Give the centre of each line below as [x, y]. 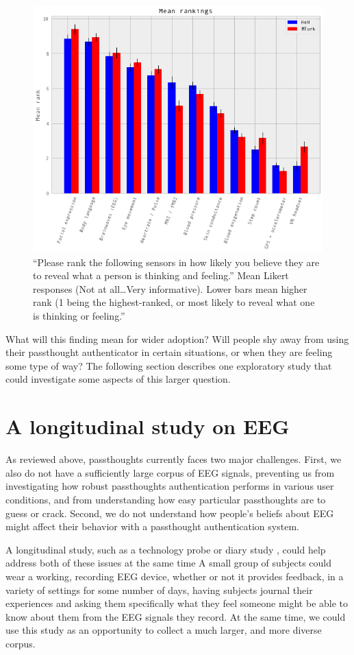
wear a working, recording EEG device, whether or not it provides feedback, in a [175, 576]
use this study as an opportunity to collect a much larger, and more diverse [164, 630]
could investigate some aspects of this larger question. [118, 379]
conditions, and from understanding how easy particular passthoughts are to [166, 499]
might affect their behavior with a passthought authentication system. [152, 526]
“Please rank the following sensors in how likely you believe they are [176, 262]
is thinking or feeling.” [79, 316]
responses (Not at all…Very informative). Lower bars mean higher [170, 288]
